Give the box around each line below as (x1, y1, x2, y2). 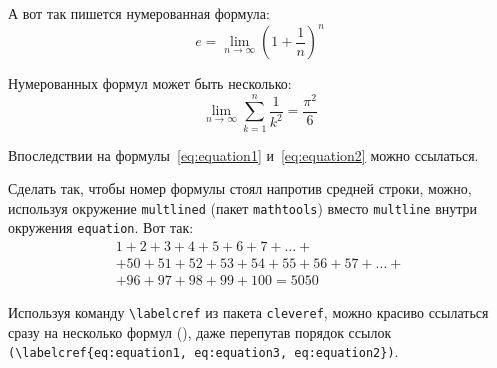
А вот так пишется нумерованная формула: (8, 3, 270, 23)
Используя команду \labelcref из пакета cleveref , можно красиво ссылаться (8, 302, 489, 323)
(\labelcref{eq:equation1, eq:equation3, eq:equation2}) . (8, 341, 399, 362)
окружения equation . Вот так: (8, 217, 194, 238)
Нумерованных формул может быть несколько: (8, 73, 292, 94)
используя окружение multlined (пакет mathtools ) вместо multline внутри (8, 197, 478, 218)
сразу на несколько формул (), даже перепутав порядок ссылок (8, 321, 392, 342)
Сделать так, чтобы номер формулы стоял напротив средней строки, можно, (8, 178, 472, 199)
